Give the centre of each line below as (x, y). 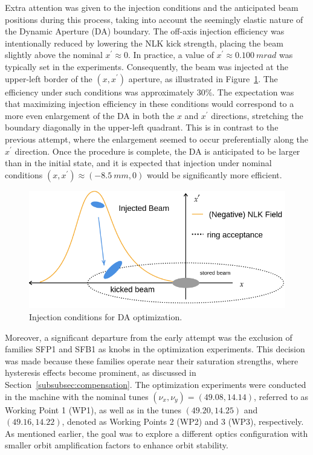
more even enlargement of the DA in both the (90, 115)
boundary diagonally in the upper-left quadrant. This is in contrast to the (142, 127)
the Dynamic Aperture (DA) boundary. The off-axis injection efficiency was (145, 31)
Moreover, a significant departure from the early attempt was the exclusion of (149, 337)
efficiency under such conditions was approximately (99, 92)
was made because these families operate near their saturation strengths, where (152, 360)
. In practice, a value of (171, 55)
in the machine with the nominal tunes (77, 396)
